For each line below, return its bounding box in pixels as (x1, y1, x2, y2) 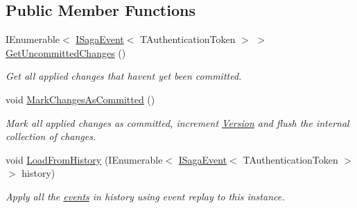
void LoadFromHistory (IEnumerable (6, 152, 163, 166)
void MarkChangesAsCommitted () (6, 92, 155, 106)
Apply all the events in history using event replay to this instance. (6, 189, 285, 203)
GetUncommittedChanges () (6, 45, 126, 60)
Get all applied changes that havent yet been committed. (6, 69, 242, 83)
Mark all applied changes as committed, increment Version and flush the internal (6, 115, 349, 130)
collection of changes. (6, 129, 96, 144)
